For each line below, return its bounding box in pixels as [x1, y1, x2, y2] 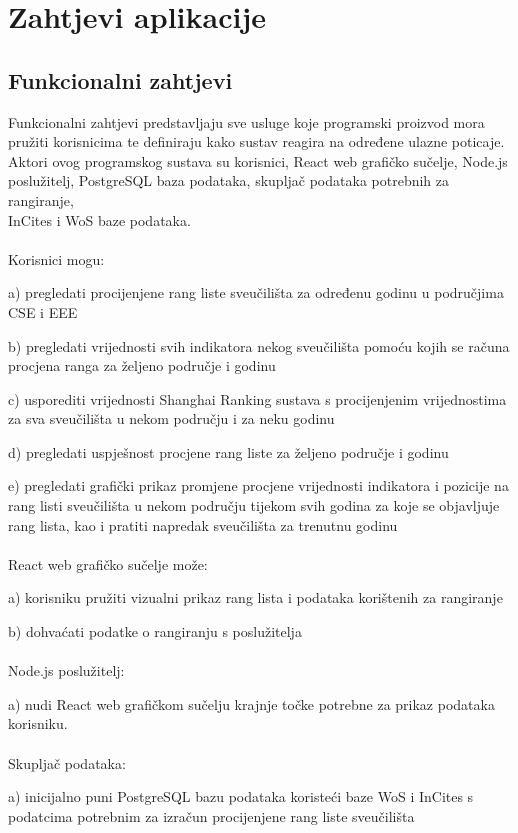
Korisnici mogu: [8, 248, 105, 269]
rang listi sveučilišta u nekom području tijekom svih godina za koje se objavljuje [8, 495, 500, 516]
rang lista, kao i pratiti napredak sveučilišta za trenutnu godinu [8, 514, 398, 535]
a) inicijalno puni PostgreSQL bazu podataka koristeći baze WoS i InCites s [8, 786, 474, 807]
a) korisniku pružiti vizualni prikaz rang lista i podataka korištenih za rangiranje [8, 587, 503, 608]
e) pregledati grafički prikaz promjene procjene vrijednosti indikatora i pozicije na [8, 475, 509, 496]
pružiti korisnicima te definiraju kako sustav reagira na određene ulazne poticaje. [8, 131, 505, 152]
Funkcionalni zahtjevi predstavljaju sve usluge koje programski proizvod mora [8, 111, 485, 132]
